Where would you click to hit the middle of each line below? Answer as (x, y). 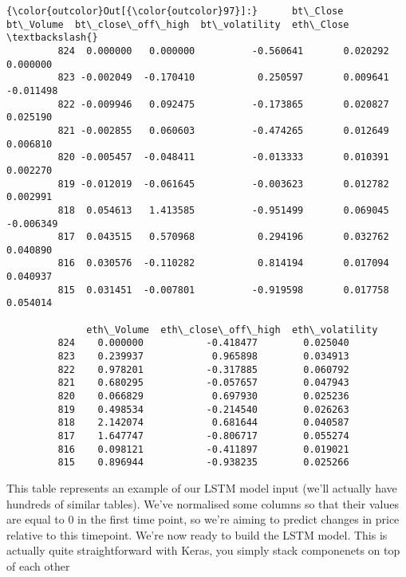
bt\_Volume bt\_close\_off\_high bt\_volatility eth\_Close (178, 24)
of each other (38, 565)
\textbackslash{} (52, 38)
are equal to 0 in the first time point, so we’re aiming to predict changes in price (203, 519)
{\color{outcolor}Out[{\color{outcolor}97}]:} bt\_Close (175, 11)
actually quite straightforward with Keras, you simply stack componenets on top (203, 550)
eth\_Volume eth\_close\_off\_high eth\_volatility (232, 330)
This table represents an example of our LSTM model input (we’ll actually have (202, 487)
